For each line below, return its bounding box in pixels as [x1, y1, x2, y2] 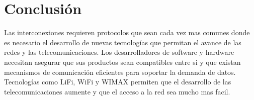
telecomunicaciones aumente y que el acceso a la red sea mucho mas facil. [4, 86, 230, 96]
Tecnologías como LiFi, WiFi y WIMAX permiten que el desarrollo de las [4, 76, 231, 87]
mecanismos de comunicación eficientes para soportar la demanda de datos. [4, 66, 236, 77]
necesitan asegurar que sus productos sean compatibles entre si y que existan [4, 56, 241, 67]
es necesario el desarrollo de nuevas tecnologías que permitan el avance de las [4, 37, 241, 47]
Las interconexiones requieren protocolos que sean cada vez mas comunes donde [4, 27, 250, 38]
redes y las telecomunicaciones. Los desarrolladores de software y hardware [4, 47, 234, 57]
